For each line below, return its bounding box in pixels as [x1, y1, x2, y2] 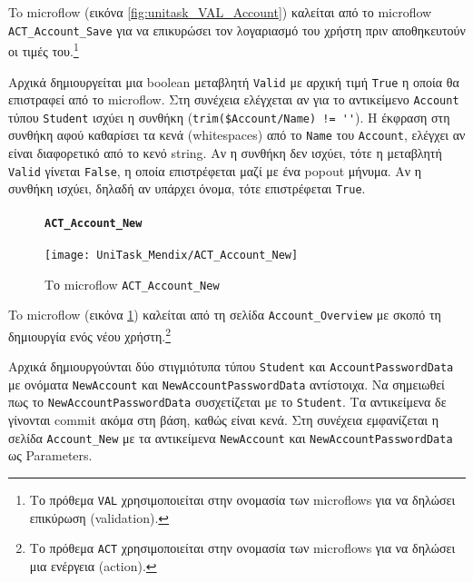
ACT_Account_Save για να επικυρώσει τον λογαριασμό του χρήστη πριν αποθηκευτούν [8, 20, 466, 39]
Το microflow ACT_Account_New [44, 274, 220, 293]
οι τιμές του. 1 [8, 39, 79, 60]
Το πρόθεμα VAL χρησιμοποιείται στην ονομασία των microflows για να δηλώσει [29, 489, 456, 508]
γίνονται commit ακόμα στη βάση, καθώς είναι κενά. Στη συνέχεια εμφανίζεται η [8, 410, 439, 429]
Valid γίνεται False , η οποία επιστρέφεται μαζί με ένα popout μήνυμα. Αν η [8, 161, 422, 180]
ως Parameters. [8, 446, 93, 465]
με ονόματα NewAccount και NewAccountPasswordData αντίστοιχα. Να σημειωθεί [8, 374, 445, 393]
